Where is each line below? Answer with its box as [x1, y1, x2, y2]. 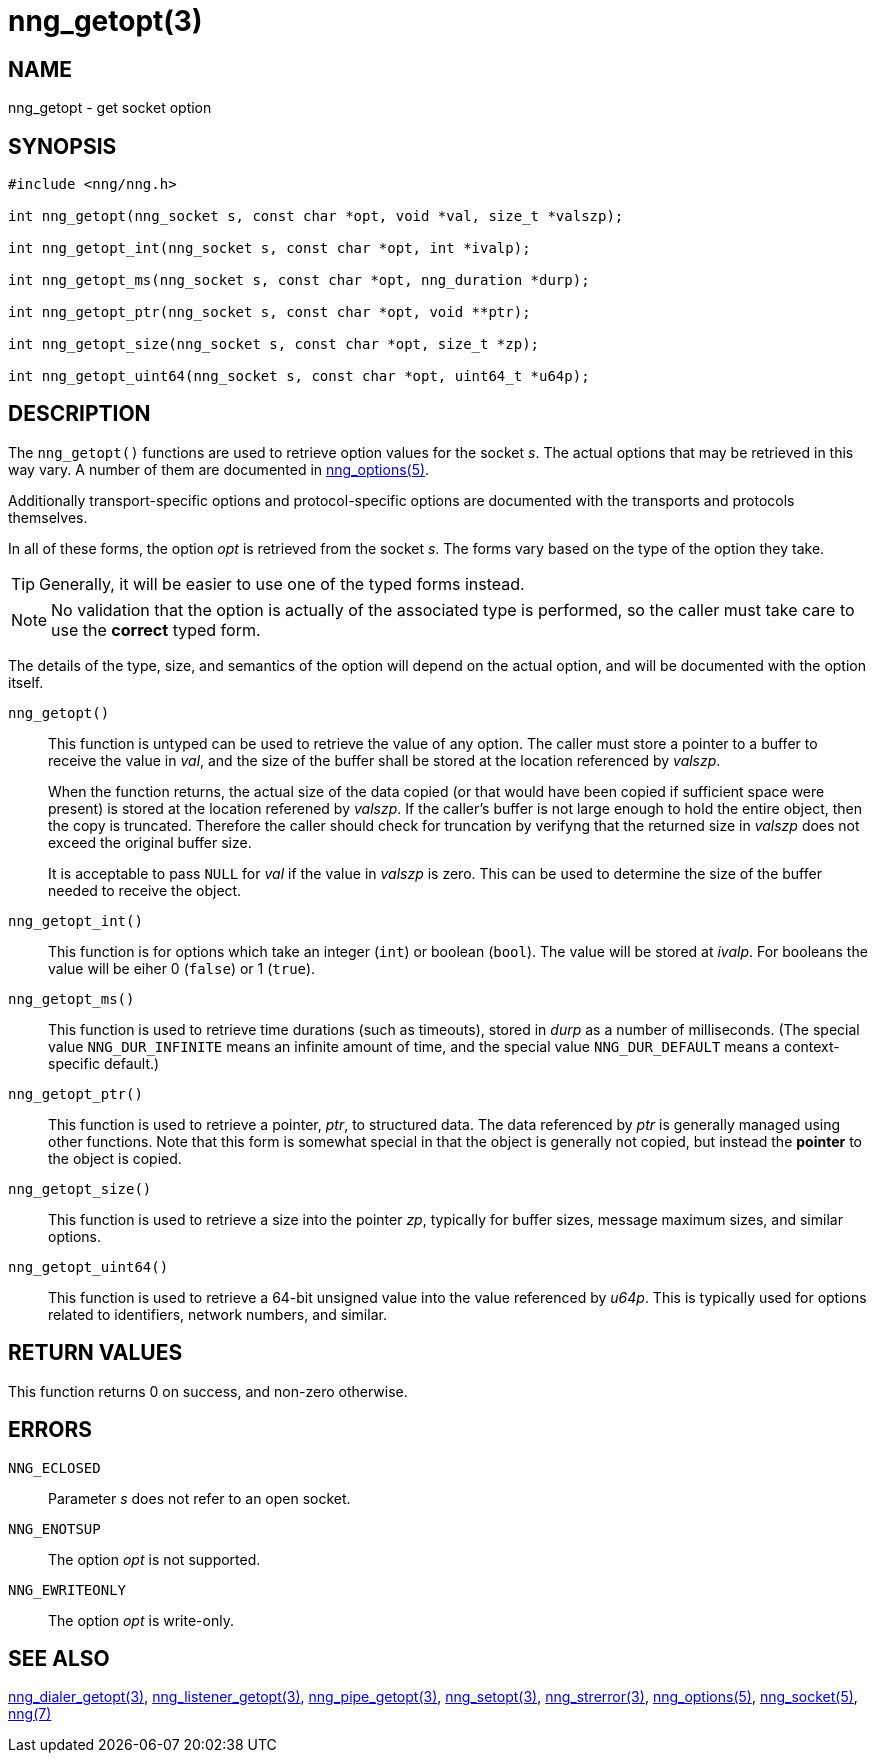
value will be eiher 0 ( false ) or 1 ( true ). [48, 959, 316, 977]
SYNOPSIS [8, 133, 117, 159]
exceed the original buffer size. [48, 833, 252, 851]
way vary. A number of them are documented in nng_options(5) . [8, 460, 430, 478]
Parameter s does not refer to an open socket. [48, 1489, 351, 1507]
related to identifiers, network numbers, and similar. [48, 1305, 387, 1323]
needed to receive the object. [48, 881, 242, 899]
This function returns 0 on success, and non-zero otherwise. [8, 1382, 408, 1400]
